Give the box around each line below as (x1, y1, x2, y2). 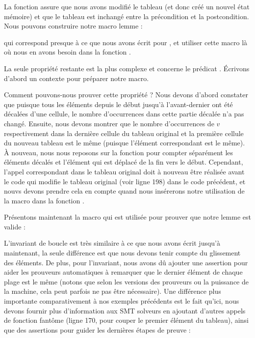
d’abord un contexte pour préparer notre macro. (4, 73, 149, 83)
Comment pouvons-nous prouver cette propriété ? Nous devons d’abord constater (4, 89, 249, 100)
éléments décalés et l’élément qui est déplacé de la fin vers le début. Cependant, (4, 157, 243, 167)
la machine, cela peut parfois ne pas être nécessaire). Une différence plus (4, 286, 221, 296)
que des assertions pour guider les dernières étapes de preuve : (4, 324, 191, 335)
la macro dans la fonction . (4, 195, 84, 205)
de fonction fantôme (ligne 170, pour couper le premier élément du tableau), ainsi (4, 315, 249, 325)
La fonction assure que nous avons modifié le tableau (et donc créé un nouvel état (4, 1, 250, 11)
